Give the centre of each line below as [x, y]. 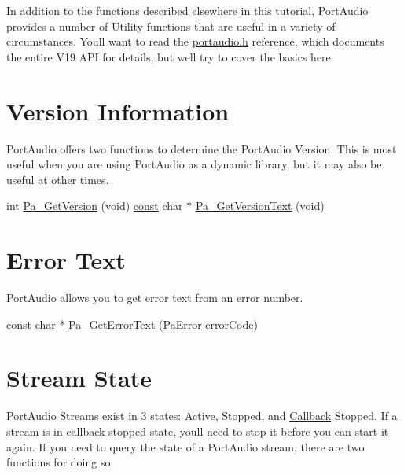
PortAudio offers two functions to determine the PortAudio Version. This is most [202, 148]
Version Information [118, 110]
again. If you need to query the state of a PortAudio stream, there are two [185, 446]
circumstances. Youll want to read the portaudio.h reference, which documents [195, 41]
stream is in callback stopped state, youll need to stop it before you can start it [198, 431]
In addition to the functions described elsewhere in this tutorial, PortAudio [187, 10]
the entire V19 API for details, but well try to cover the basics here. [170, 56]
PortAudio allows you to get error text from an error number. [155, 297]
